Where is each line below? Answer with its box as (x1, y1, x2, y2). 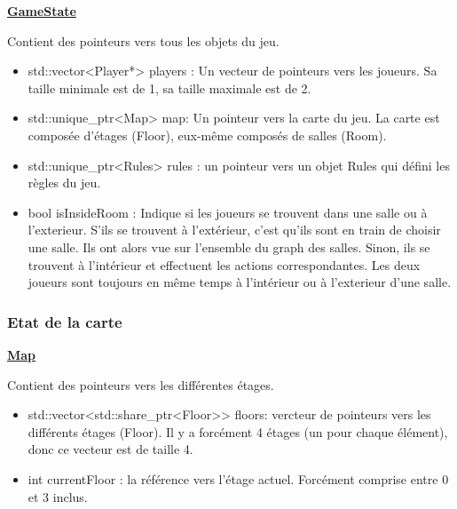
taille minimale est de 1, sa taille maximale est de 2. (28, 78, 311, 97)
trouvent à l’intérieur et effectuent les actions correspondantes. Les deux (28, 255, 421, 274)
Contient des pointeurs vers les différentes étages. (7, 375, 274, 394)
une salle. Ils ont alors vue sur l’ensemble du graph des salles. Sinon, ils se (28, 237, 430, 256)
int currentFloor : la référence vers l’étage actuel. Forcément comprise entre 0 (28, 469, 449, 488)
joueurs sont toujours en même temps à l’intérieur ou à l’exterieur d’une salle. (28, 273, 452, 291)
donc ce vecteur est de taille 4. (28, 440, 193, 458)
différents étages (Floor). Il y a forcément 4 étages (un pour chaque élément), (28, 422, 448, 441)
